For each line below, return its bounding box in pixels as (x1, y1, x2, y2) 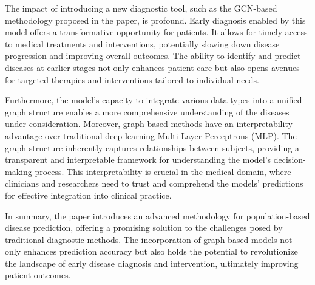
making (5, 165, 32, 177)
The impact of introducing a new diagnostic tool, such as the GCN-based (5, 2, 277, 14)
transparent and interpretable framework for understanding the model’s (5, 153, 271, 166)
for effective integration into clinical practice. (5, 188, 172, 201)
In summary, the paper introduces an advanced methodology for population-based (5, 209, 310, 222)
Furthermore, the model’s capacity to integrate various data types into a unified (5, 94, 302, 106)
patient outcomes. (5, 269, 71, 281)
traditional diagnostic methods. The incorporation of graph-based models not (5, 233, 293, 246)
